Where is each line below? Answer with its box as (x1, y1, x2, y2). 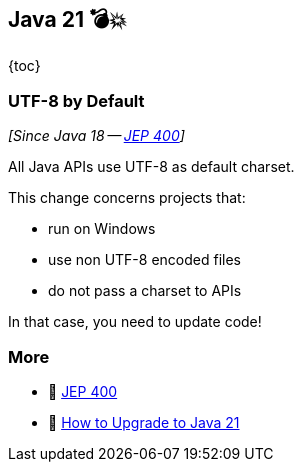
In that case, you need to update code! (8, 313, 262, 331)
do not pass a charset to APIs (48, 282, 242, 300)
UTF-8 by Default (8, 90, 145, 111)
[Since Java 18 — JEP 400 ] (8, 127, 185, 145)
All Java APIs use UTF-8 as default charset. (8, 158, 295, 176)
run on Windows (48, 220, 156, 238)
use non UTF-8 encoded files (48, 251, 241, 269)
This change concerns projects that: (8, 189, 246, 207)
